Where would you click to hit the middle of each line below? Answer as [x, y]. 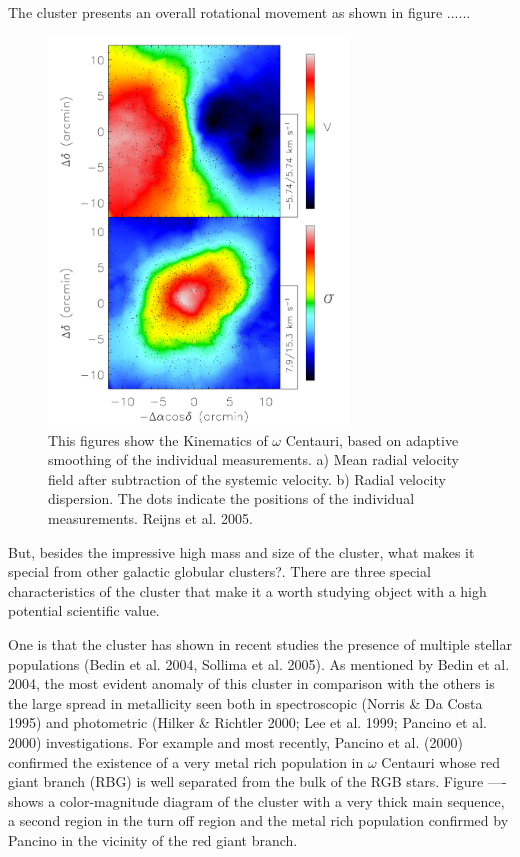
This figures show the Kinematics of [158, 439]
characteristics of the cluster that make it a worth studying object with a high [247, 590]
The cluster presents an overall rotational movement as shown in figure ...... [239, 12]
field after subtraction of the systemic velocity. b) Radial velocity [247, 478]
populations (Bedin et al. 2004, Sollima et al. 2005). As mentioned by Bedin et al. [259, 663]
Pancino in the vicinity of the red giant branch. [153, 839]
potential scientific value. [84, 610]
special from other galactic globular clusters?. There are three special [219, 571]
